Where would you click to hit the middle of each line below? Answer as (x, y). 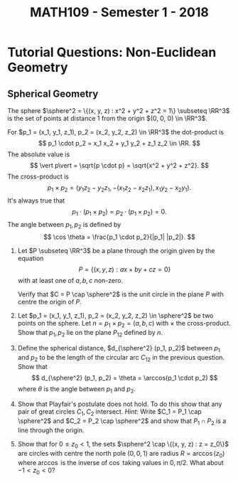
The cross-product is (38, 176)
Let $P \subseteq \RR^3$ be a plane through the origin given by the (116, 251)
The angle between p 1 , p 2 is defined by (64, 225)
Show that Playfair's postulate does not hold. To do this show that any (120, 404)
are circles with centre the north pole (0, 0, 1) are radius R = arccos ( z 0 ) (121, 454)
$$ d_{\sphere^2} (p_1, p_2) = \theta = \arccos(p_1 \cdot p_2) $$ (125, 377)
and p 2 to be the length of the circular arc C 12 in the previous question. (121, 358)
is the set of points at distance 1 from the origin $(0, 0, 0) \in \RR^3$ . (107, 118)
